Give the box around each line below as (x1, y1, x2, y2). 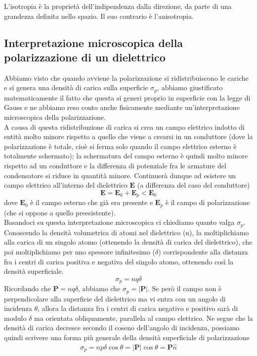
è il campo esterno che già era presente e (30, 197, 153, 207)
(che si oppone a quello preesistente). (4, 207, 116, 217)
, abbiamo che (78, 283, 121, 294)
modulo (4, 312, 27, 323)
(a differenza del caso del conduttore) (137, 180, 250, 190)
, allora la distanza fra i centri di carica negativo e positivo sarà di (38, 303, 238, 313)
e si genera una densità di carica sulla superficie (4, 82, 148, 93)
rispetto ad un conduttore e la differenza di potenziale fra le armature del (4, 160, 226, 170)
